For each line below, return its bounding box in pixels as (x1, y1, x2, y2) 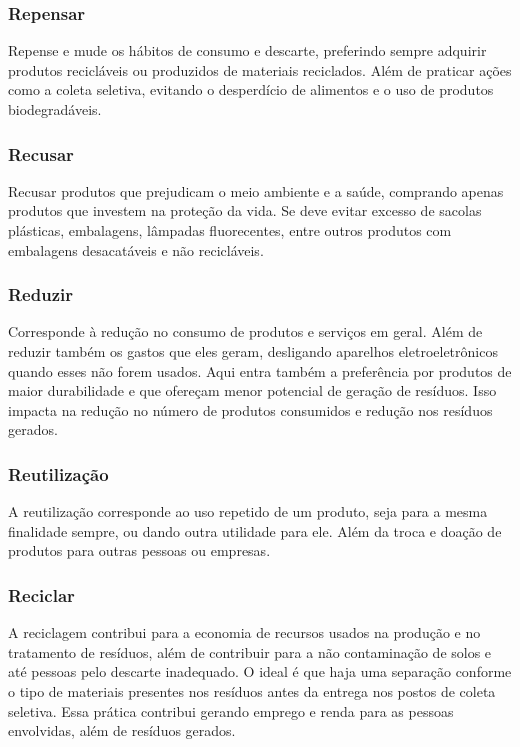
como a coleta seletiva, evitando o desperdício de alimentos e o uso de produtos (8, 79, 494, 100)
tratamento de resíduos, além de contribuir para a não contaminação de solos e (8, 641, 492, 662)
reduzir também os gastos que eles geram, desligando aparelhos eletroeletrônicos (8, 341, 498, 361)
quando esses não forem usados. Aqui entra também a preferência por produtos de (8, 360, 512, 381)
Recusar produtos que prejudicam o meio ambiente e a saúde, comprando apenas (8, 180, 504, 201)
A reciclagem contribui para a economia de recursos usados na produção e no (8, 622, 481, 643)
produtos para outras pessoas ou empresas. (8, 540, 271, 561)
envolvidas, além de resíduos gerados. (8, 720, 236, 741)
